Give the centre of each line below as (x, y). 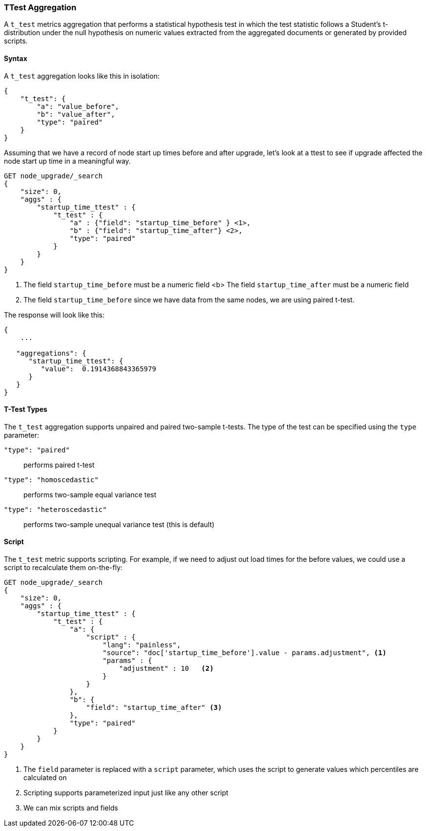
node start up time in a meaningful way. (67, 161)
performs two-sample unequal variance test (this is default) (119, 524)
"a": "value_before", (78, 106)
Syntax (16, 58)
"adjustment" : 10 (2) (166, 669)
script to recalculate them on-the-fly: (63, 568)
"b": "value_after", (76, 114)
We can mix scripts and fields (71, 808)
